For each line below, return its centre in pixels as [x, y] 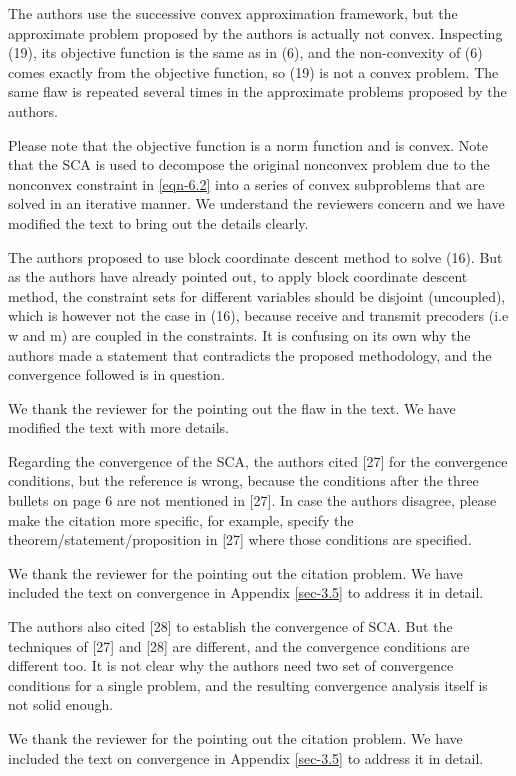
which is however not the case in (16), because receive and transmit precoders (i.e [258, 315]
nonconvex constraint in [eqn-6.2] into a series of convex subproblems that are [246, 183]
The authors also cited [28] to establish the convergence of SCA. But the [230, 626]
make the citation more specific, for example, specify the [181, 519]
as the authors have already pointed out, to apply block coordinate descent [238, 276]
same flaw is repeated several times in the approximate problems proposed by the [257, 91]
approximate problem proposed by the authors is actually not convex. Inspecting [255, 32]
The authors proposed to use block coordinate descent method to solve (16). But [255, 256]
